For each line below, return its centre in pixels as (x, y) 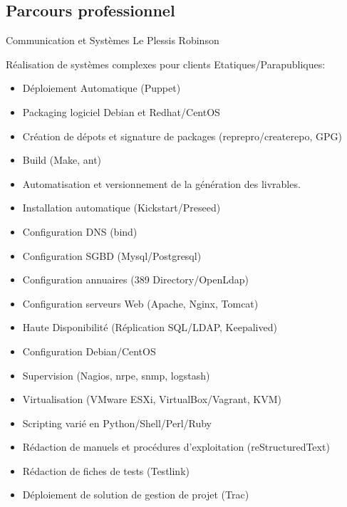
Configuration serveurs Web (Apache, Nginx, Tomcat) (140, 303)
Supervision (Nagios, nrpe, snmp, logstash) (116, 375)
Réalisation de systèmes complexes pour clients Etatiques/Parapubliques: (166, 64)
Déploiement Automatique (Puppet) (102, 88)
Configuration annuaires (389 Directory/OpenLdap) (136, 279)
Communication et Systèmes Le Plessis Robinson (113, 40)
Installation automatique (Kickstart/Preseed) (121, 208)
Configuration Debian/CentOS (89, 351)
